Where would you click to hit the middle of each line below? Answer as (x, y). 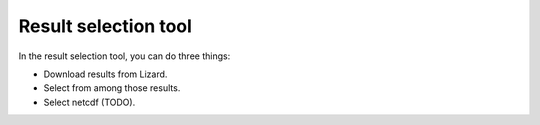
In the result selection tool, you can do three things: (124, 56)
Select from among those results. (112, 88)
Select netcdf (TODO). (89, 102)
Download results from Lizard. (105, 74)
